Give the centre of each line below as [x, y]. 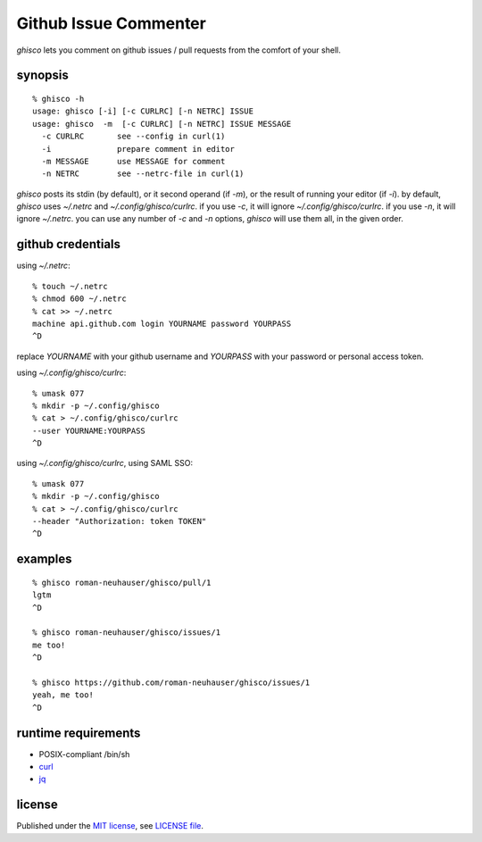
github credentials [68, 244]
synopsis [42, 75]
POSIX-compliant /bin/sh [84, 754]
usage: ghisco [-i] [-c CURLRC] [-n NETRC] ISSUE [143, 111]
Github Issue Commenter [112, 23]
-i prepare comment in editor [138, 149]
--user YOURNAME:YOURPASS [89, 430]
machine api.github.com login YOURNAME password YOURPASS [162, 323]
